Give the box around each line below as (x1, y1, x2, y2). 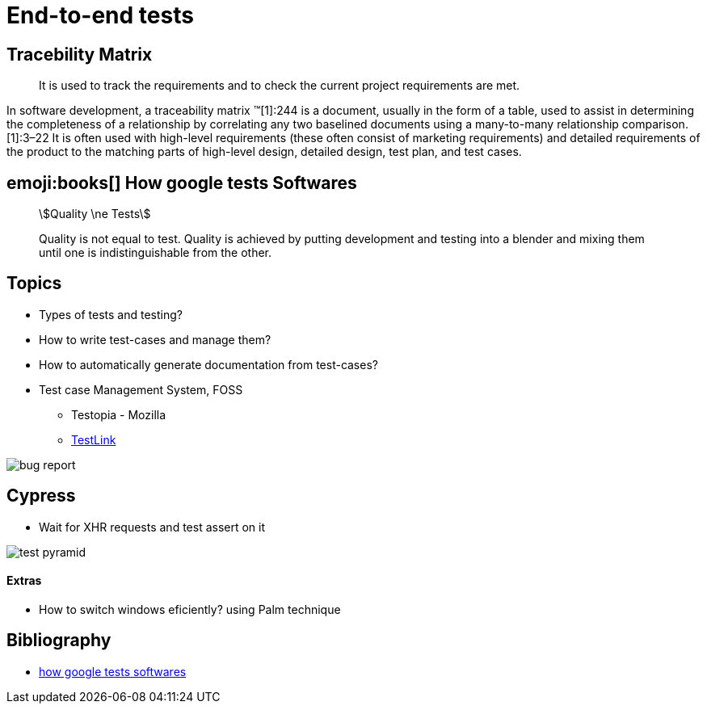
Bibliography (6, 630, 112, 651)
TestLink (71, 432, 116, 447)
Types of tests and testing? (39, 307, 183, 321)
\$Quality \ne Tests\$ (39, 207, 151, 221)
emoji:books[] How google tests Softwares (6, 172, 357, 193)
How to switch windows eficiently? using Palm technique (39, 602, 341, 616)
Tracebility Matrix (6, 44, 153, 65)
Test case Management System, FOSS (39, 382, 243, 397)
